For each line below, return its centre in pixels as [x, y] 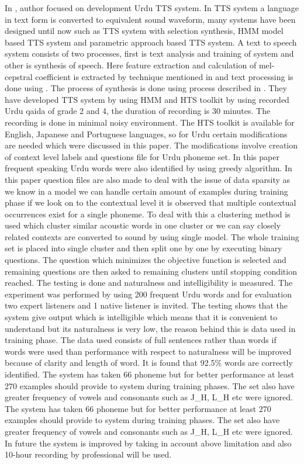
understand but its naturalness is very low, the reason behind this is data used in [150, 328]
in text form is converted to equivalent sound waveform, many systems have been [150, 19]
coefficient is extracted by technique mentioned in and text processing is [164, 76]
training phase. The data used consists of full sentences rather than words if [141, 340]
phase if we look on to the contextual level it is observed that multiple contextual [151, 202]
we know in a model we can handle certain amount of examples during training [146, 191]
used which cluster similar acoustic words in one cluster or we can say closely [143, 225]
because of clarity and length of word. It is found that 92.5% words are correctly [149, 363]
